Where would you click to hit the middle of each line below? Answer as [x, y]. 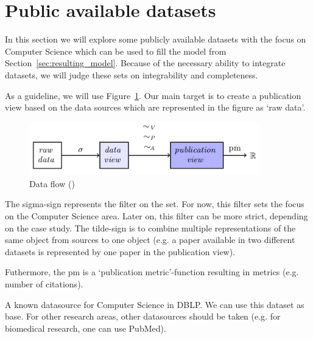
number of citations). [44, 284]
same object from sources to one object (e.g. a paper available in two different [150, 240]
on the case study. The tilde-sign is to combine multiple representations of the [150, 228]
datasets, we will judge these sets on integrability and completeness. [132, 74]
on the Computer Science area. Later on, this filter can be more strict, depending [156, 216]
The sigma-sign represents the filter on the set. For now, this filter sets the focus [155, 204]
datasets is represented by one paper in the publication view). [120, 251]
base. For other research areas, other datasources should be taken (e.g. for [143, 316]
